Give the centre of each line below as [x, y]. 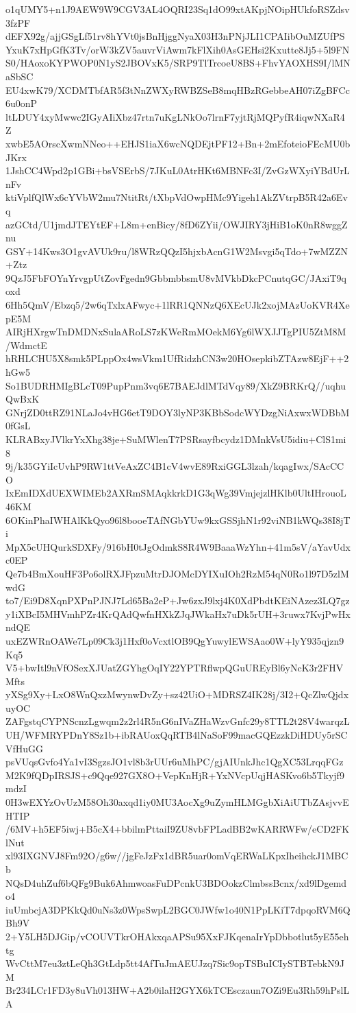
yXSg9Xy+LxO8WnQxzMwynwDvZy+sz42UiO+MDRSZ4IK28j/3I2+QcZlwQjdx [177, 694]
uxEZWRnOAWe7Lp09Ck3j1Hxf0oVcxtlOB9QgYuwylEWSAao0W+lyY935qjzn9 [175, 640]
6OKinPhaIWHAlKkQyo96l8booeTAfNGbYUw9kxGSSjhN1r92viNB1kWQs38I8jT [178, 520]
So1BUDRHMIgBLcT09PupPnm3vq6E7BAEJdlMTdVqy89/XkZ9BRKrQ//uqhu [176, 385]
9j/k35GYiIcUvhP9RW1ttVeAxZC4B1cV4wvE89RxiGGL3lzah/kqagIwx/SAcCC [175, 466]
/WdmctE [26, 345]
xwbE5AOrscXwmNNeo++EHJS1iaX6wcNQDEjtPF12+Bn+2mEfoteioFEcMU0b [178, 143]
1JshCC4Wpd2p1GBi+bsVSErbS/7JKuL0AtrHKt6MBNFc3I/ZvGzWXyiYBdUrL [178, 170]
